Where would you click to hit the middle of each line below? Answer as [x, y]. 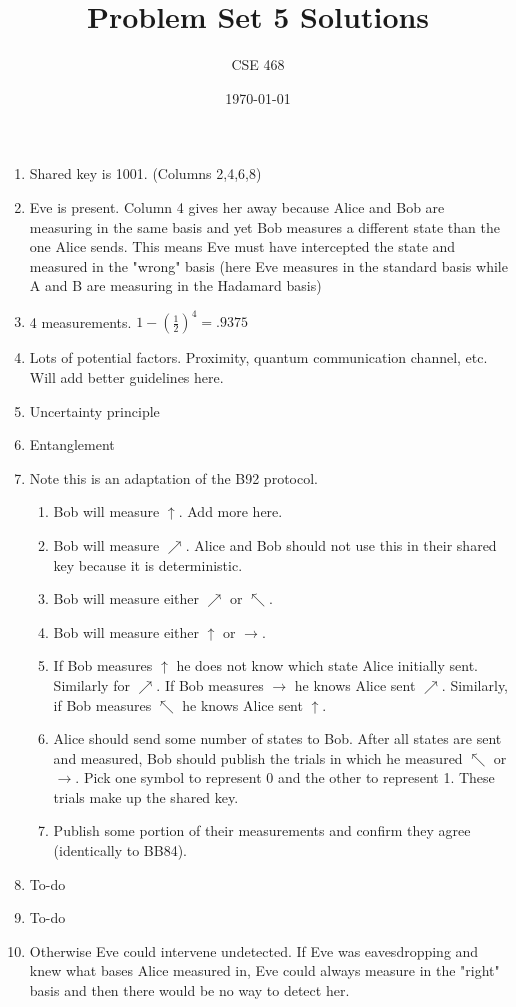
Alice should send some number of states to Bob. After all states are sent [277, 738]
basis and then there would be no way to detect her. [189, 990]
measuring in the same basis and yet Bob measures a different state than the [264, 226]
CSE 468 [258, 64]
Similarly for [91, 684]
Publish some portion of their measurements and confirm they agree [262, 830]
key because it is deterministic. [148, 564]
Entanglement [72, 444]
